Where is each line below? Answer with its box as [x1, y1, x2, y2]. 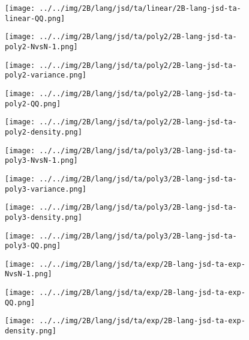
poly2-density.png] [5, 127, 82, 136]
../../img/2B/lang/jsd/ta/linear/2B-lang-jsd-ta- [39, 4, 241, 13]
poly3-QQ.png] [5, 241, 61, 250]
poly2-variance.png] [5, 71, 87, 80]
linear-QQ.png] [5, 14, 65, 23]
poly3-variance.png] [5, 184, 87, 193]
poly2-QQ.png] [5, 99, 61, 108]
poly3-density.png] [5, 213, 82, 222]
